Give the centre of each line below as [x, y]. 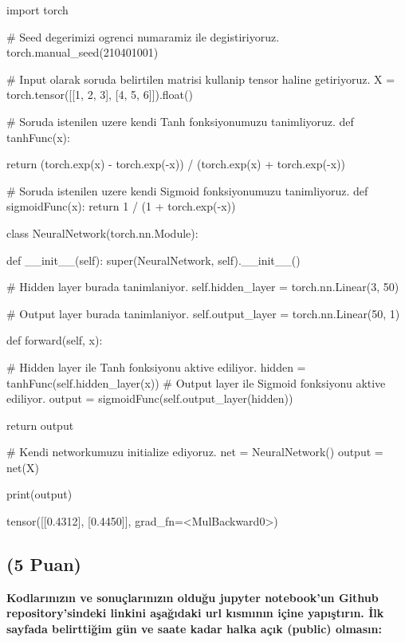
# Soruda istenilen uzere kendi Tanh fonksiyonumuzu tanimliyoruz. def [180, 121]
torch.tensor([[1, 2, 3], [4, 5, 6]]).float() [100, 95]
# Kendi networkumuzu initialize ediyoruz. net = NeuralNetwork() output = [195, 452]
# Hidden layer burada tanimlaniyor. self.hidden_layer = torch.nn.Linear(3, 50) [203, 287]
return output [40, 425]
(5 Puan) [44, 564]
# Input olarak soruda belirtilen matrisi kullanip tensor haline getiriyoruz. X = [201, 79]
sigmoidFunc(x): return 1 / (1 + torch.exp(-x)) [121, 206]
